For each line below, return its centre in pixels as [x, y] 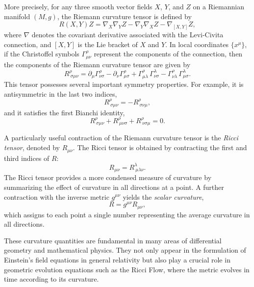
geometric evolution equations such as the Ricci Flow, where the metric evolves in [127, 269]
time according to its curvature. [51, 279]
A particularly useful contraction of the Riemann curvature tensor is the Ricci [121, 138]
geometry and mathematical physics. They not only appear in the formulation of [125, 250]
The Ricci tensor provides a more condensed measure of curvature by [108, 177]
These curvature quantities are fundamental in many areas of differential [113, 240]
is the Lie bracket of [108, 44]
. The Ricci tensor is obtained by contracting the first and [160, 147]
